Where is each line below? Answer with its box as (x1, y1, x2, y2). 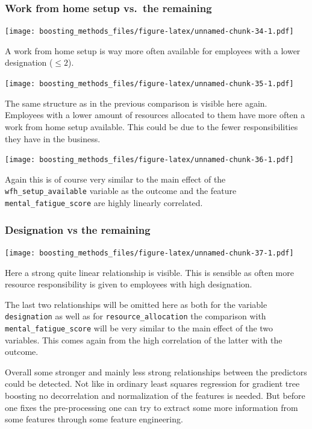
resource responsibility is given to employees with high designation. (5, 278, 252, 290)
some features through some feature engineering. (5, 413, 183, 425)
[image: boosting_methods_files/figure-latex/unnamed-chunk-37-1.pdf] (5, 248, 294, 257)
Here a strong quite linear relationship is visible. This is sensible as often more (5, 266, 294, 278)
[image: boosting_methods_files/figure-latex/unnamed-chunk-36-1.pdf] (5, 155, 294, 164)
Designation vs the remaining (5, 222, 151, 237)
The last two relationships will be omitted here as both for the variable (5, 298, 267, 310)
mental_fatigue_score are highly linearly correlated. (5, 196, 203, 208)
